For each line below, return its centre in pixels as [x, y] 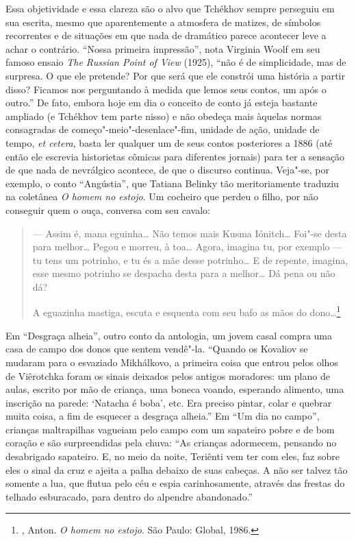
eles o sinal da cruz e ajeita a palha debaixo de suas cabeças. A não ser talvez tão [177, 469]
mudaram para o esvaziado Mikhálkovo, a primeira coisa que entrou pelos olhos [172, 362]
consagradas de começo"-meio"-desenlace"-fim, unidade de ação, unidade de [163, 129]
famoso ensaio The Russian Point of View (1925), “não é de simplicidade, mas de [176, 62]
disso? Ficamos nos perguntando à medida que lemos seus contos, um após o [166, 89]
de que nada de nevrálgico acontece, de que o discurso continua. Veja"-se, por [168, 170]
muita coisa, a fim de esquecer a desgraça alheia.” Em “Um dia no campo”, [163, 416]
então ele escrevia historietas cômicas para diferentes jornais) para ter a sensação [175, 156]
